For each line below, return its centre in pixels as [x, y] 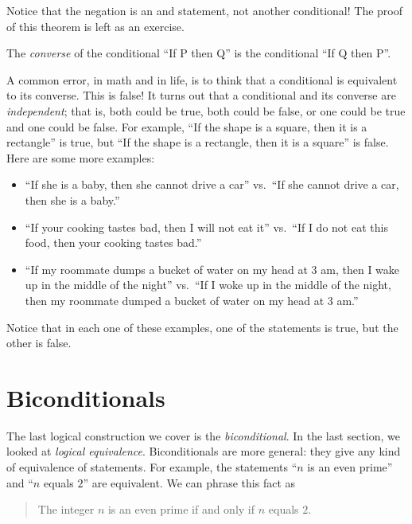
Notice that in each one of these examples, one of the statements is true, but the [202, 327]
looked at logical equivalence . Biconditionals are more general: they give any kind [204, 451]
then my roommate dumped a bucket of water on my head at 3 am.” [192, 300]
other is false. [39, 343]
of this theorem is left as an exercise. [95, 26]
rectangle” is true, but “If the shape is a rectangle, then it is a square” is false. [198, 142]
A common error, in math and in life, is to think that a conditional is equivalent [202, 79]
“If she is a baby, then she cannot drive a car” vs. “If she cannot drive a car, [212, 184]
